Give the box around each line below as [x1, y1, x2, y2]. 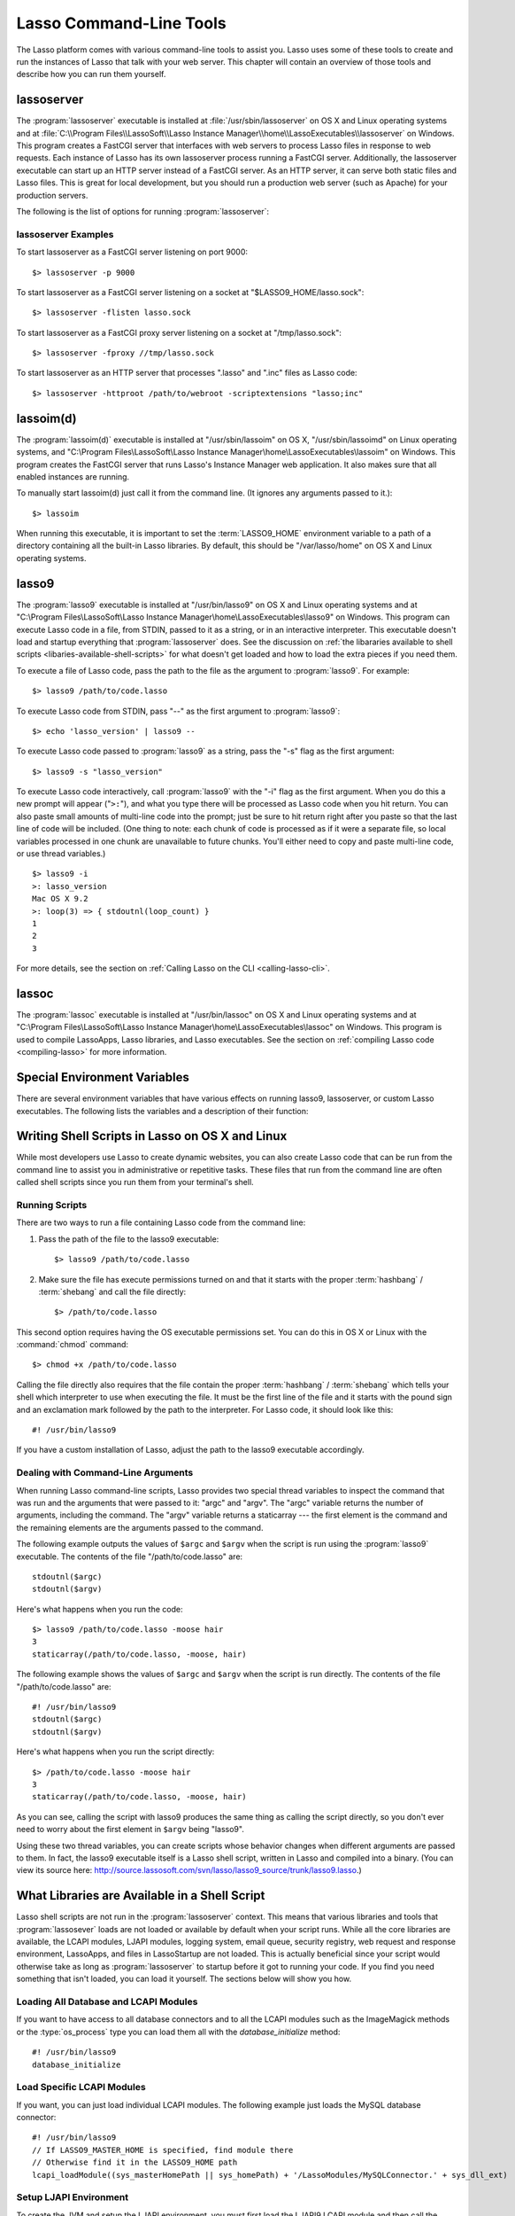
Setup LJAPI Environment [16, 2191, 129, 2204]
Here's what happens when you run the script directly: [16, 1746, 215, 1757]
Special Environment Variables [16, 1070, 189, 1085]
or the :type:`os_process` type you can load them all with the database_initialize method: [16, 2026, 341, 2037]
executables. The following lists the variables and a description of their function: [16, 1105, 309, 1116]
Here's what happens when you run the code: [16, 1603, 183, 1614]
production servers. [16, 190, 88, 200]
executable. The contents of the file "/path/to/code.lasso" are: [16, 1551, 243, 1562]
